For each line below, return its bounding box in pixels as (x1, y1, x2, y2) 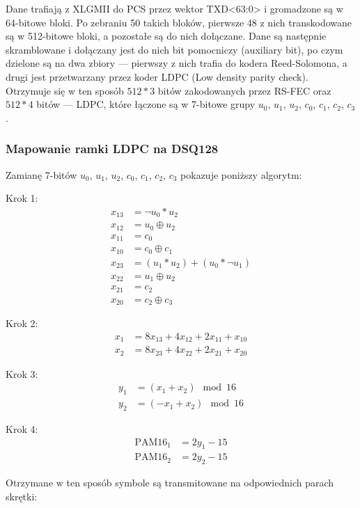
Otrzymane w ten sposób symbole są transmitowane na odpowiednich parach (6, 475, 334, 490)
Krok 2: (6, 316, 38, 331)
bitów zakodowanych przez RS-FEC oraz (157, 83, 331, 97)
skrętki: (6, 489, 38, 503)
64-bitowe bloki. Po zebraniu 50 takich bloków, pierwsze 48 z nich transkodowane (6, 15, 352, 29)
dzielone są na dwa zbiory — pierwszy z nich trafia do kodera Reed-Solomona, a (6, 56, 347, 70)
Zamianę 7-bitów (6, 167, 77, 182)
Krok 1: (6, 191, 38, 205)
